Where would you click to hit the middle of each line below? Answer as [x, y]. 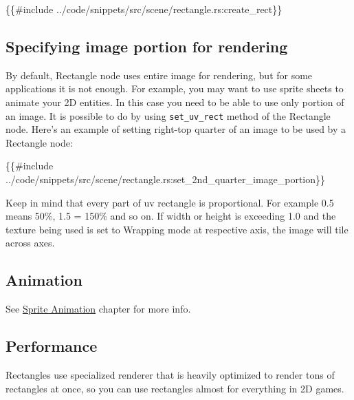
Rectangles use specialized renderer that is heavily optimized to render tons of [170, 374]
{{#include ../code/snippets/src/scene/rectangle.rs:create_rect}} [144, 9]
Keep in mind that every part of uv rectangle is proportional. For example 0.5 [170, 202]
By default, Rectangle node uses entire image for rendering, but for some [159, 75]
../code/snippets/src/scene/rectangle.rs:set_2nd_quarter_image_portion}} [166, 179]
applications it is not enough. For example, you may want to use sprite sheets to [175, 88]
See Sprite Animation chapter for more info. [98, 309]
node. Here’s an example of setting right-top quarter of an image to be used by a [176, 129]
